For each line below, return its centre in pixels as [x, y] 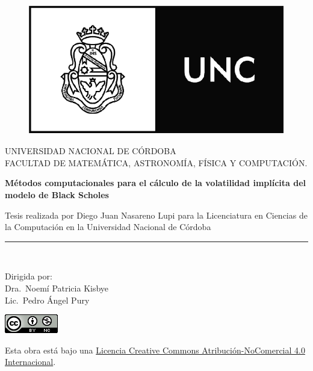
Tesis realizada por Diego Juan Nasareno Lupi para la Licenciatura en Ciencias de [156, 215]
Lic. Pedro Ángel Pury [47, 300]
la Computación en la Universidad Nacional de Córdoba [108, 227]
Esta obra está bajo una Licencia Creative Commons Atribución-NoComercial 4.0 [155, 350]
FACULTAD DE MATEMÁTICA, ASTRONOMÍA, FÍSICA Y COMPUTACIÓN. [156, 162]
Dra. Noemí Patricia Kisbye [57, 288]
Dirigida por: [29, 276]
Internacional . [30, 362]
